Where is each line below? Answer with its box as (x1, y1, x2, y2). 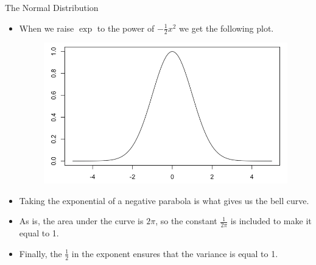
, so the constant (155, 214, 217, 227)
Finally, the (19, 247, 62, 260)
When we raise (19, 21, 74, 34)
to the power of (97, 21, 155, 34)
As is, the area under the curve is (19, 214, 144, 227)
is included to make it (230, 214, 312, 227)
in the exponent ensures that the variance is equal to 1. (71, 247, 278, 260)
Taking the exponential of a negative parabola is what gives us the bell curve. (19, 194, 309, 207)
